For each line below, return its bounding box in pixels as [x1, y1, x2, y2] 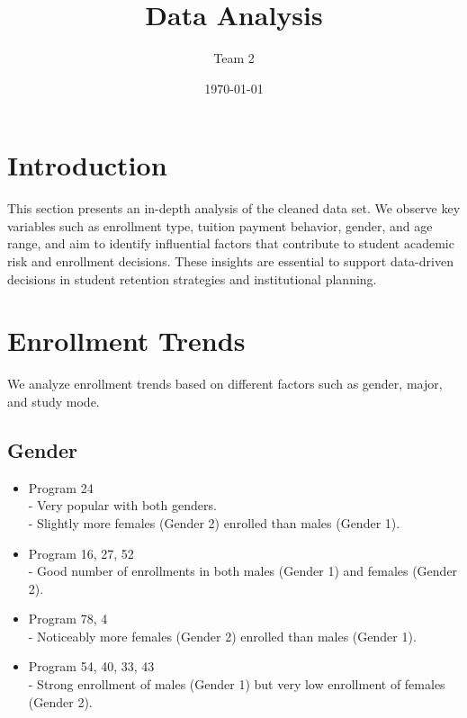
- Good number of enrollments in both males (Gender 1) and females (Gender [28, 561, 458, 580]
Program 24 [28, 478, 94, 497]
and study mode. [7, 391, 100, 410]
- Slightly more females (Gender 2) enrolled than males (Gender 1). [28, 513, 400, 532]
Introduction [7, 147, 167, 184]
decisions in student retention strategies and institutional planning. [7, 269, 377, 288]
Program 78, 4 [28, 609, 108, 628]
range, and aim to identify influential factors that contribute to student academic [7, 234, 454, 253]
